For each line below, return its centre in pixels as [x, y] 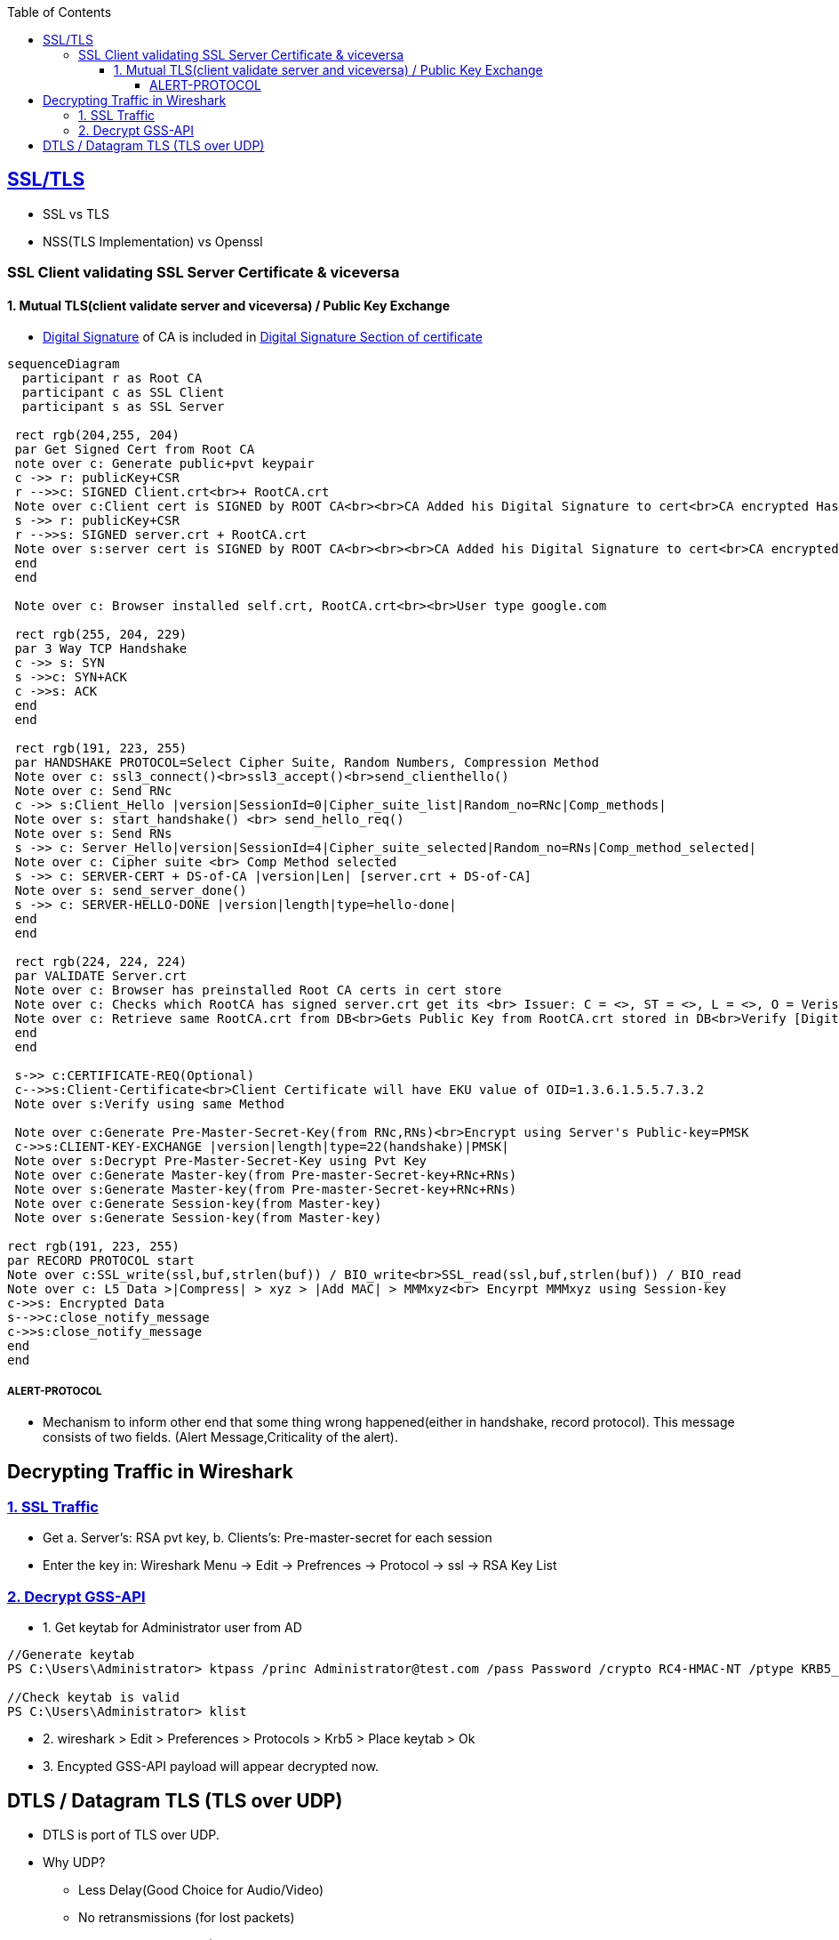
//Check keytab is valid [93, 1698]
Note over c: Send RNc [93, 791]
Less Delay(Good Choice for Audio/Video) [201, 1890]
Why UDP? [74, 1863]
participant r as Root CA [112, 378]
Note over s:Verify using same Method [149, 1104]
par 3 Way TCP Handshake [101, 649]
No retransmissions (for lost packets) [187, 1918]
